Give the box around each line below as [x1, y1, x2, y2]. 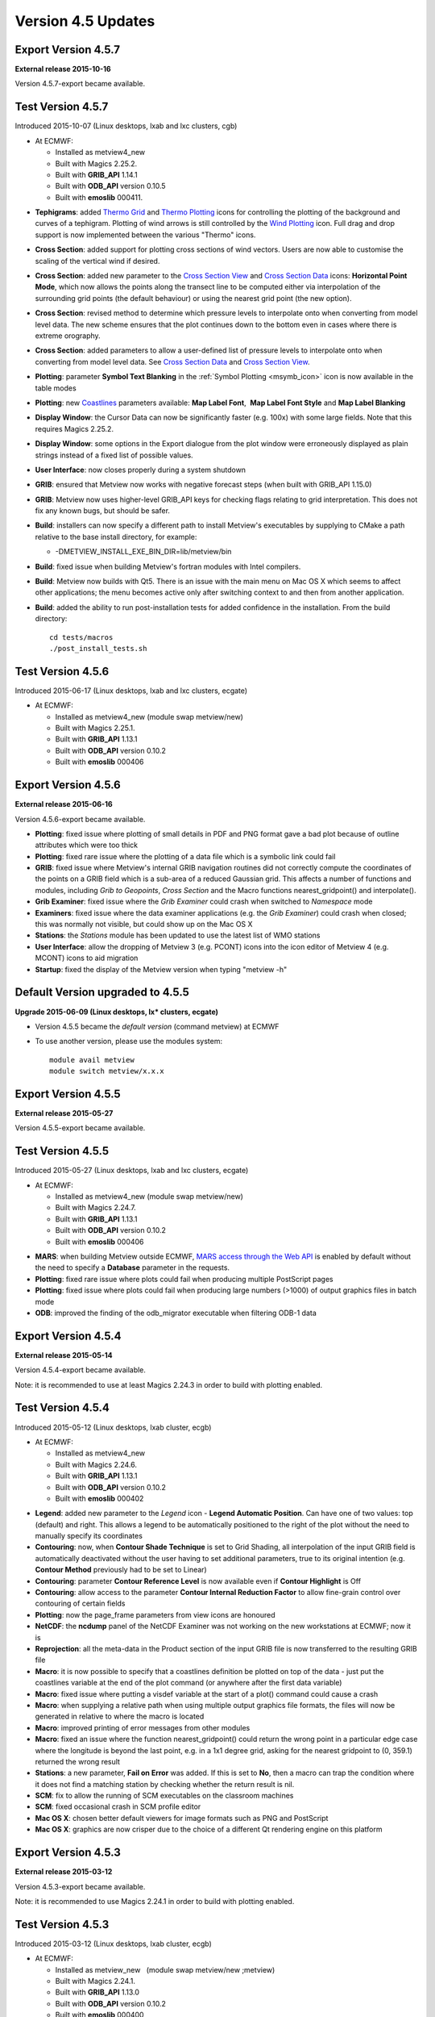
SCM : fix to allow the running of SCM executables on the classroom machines [35, 1791, 294, 1801]
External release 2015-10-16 [14, 65, 112, 74]
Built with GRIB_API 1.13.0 [55, 1987, 140, 1997]
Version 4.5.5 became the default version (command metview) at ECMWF [35, 1021, 280, 1031]
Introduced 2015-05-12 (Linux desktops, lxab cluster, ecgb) [14, 1422, 212, 1432]
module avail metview [49, 1055, 135, 1064]
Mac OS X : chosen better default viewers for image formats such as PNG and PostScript [35, 1813, 329, 1823]
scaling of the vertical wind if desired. [35, 256, 160, 265]
